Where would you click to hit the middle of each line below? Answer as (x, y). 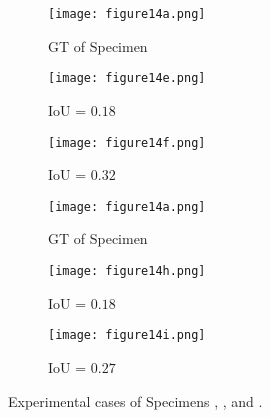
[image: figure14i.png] (127, 335)
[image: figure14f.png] (127, 142)
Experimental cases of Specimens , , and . (135, 400)
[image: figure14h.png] (127, 271)
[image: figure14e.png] (127, 78)
